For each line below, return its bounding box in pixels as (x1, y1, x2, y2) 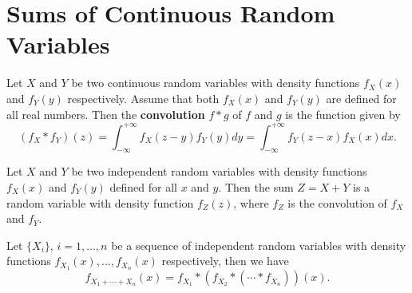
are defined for (326, 89, 397, 106)
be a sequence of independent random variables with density (111, 236, 406, 253)
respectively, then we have (161, 252, 289, 269)
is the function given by (285, 105, 401, 122)
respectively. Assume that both (67, 89, 220, 106)
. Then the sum (218, 178, 294, 195)
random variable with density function (6, 194, 194, 211)
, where (233, 194, 269, 211)
